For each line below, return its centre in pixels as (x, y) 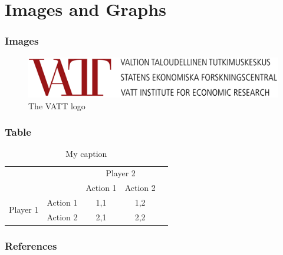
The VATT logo (57, 105)
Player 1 (24, 209)
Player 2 (121, 173)
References (31, 245)
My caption (86, 154)
